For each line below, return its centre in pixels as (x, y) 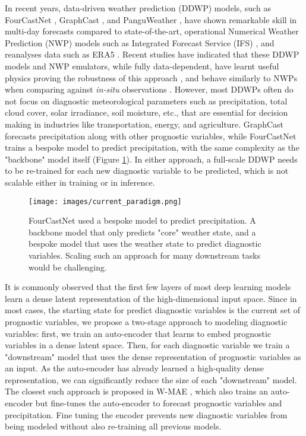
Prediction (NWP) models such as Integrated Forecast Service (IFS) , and (140, 42)
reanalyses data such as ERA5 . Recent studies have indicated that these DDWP (152, 54)
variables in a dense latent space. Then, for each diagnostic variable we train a (147, 345)
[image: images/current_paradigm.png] (105, 201)
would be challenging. (68, 267)
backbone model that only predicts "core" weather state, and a (142, 232)
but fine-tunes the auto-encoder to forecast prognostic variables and (159, 403)
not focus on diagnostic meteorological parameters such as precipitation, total (146, 101)
